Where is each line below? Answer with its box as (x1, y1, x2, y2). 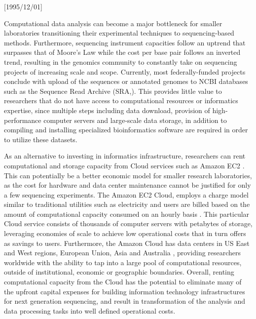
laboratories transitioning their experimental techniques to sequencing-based (4, 28, 234, 38)
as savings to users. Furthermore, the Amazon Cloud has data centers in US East (4, 238, 250, 248)
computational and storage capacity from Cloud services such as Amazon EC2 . (4, 160, 245, 170)
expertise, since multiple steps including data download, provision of (4, 105, 210, 115)
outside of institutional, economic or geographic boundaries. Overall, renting (4, 267, 234, 277)
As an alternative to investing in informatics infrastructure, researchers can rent (4, 151, 246, 161)
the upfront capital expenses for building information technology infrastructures (4, 286, 245, 296)
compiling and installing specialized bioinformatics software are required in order (4, 124, 248, 135)
